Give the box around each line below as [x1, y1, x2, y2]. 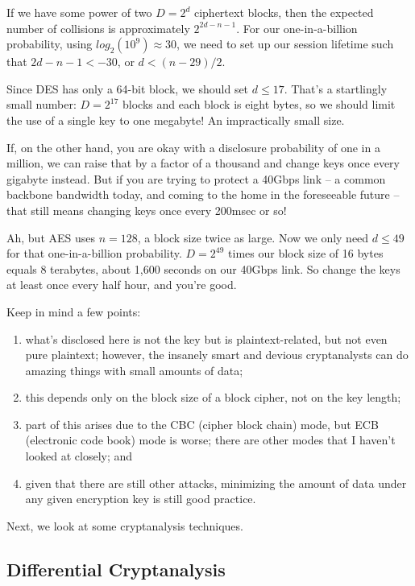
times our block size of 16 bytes [228, 245, 384, 262]
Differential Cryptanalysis [6, 556, 226, 581]
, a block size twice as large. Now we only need [137, 229, 369, 246]
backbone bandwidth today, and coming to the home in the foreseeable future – [6, 186, 400, 203]
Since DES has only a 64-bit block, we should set [6, 80, 249, 97]
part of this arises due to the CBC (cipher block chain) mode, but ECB [25, 415, 379, 432]
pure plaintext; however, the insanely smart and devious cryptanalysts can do [25, 346, 409, 363]
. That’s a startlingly [284, 80, 388, 97]
